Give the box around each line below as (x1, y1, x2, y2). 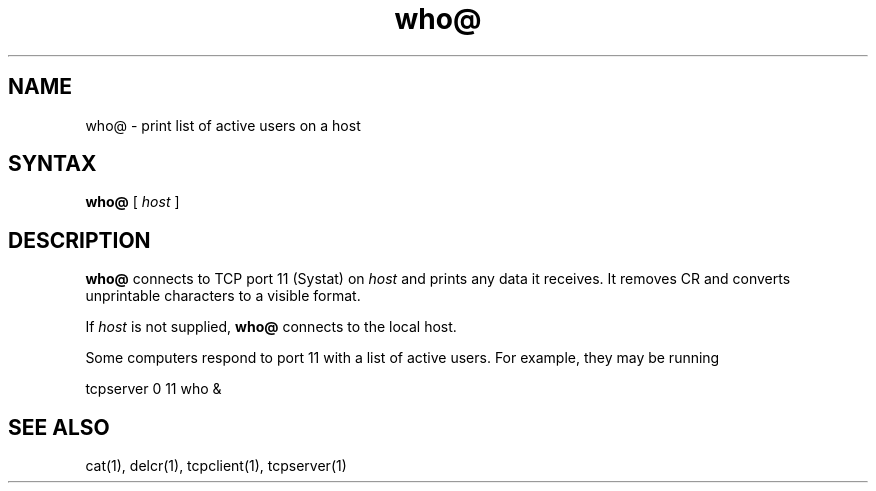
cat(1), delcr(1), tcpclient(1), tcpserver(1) (85, 457, 347, 475)
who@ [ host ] (85, 193, 180, 211)
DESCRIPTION (8, 227, 151, 253)
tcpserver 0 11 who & (85, 380, 222, 398)
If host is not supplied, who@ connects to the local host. (85, 318, 457, 336)
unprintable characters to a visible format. (85, 287, 361, 305)
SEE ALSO (8, 414, 110, 440)
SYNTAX (8, 151, 97, 177)
